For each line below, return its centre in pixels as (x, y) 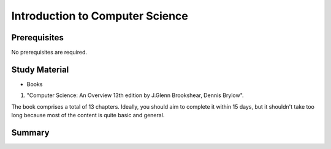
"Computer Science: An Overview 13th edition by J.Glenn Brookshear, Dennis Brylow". (135, 95)
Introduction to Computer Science (100, 16)
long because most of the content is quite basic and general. (88, 115)
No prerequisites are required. (49, 53)
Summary (30, 132)
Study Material (40, 69)
